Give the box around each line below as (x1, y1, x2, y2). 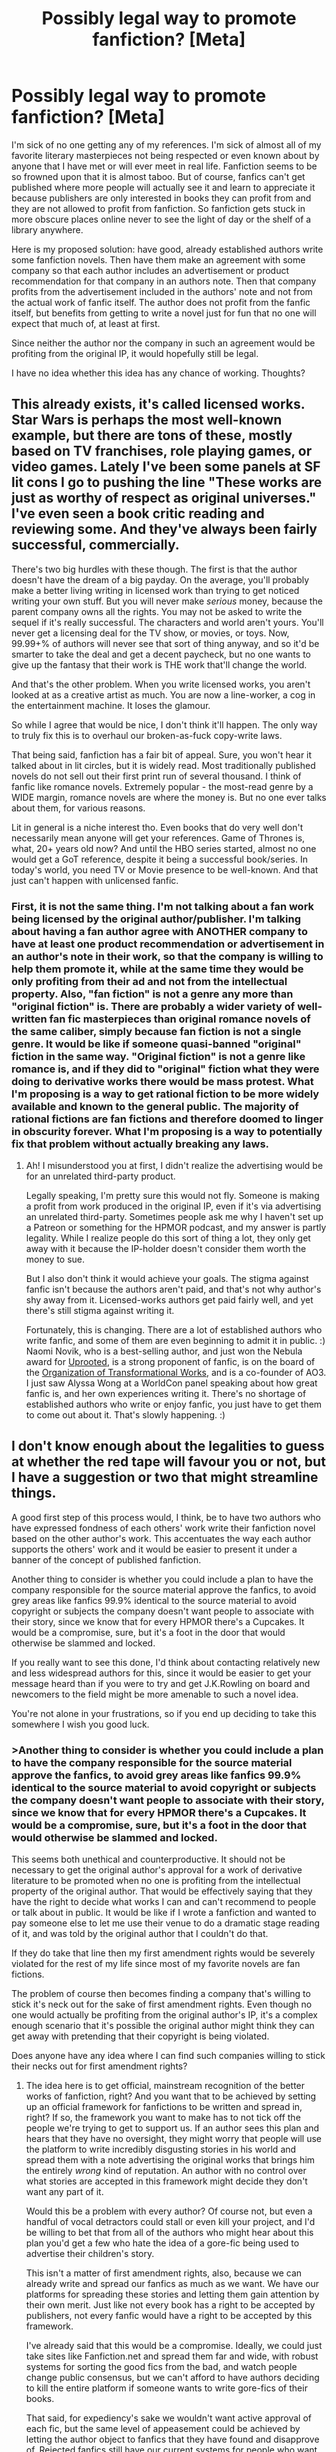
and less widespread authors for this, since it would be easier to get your (11, 1667, 312, 1679)
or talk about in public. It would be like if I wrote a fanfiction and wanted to (11, 1907, 317, 1919)
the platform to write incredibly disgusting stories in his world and (25, 2143, 297, 2156)
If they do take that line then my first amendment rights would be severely (11, 1947, 316, 1959)
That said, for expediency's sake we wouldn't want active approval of (25, 2412, 312, 2424)
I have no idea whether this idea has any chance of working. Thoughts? (11, 367, 306, 379)
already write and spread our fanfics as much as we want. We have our (25, 2278, 320, 2290)
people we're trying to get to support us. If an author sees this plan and (25, 2122, 320, 2134)
